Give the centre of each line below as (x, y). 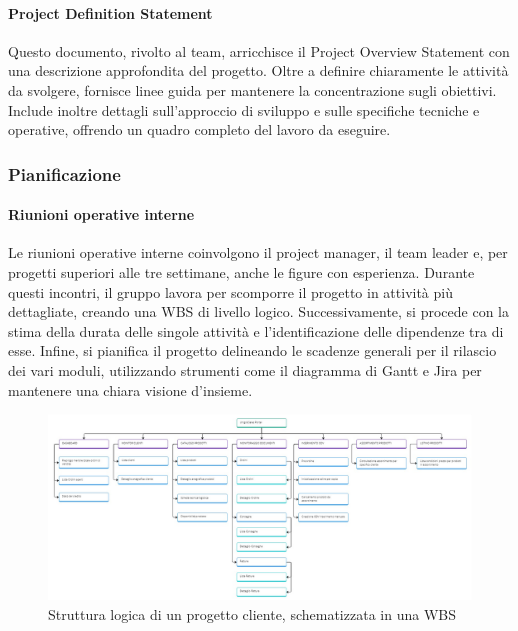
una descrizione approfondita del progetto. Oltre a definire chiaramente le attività (258, 70)
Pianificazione (64, 173)
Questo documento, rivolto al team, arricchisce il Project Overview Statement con (259, 50)
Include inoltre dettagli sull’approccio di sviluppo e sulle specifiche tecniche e (244, 109)
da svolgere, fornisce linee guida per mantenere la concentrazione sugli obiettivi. (252, 89)
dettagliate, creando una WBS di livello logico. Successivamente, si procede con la (258, 311)
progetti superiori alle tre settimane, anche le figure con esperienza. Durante (241, 272)
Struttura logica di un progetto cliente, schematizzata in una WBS (252, 614)
